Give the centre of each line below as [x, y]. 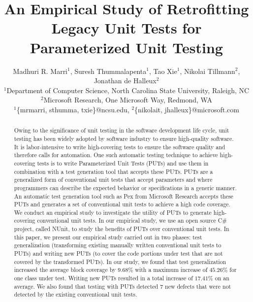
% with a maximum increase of [168, 270]
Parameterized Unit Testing [126, 47]
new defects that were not [198, 286]
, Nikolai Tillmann [207, 71]
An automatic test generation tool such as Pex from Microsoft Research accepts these [124, 196]
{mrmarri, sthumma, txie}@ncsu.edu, [73, 109]
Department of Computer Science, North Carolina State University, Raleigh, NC [128, 90]
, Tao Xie [163, 71]
